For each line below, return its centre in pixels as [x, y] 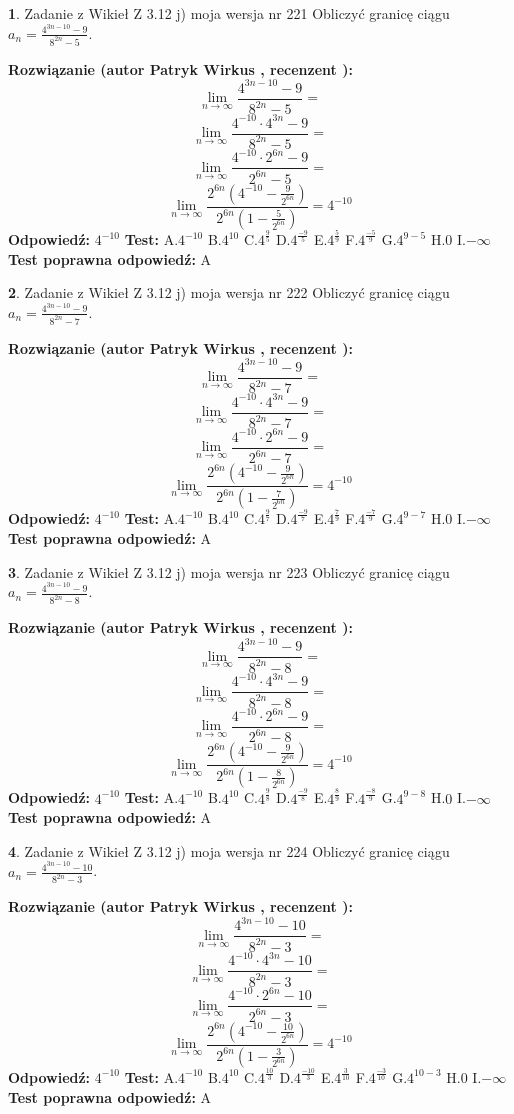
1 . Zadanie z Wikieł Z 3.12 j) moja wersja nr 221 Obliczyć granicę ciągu [229, 13]
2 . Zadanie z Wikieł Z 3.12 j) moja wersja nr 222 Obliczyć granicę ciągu [229, 292]
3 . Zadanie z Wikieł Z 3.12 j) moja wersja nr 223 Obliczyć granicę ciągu [229, 571]
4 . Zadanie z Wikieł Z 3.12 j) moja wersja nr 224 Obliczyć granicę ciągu [229, 850]
